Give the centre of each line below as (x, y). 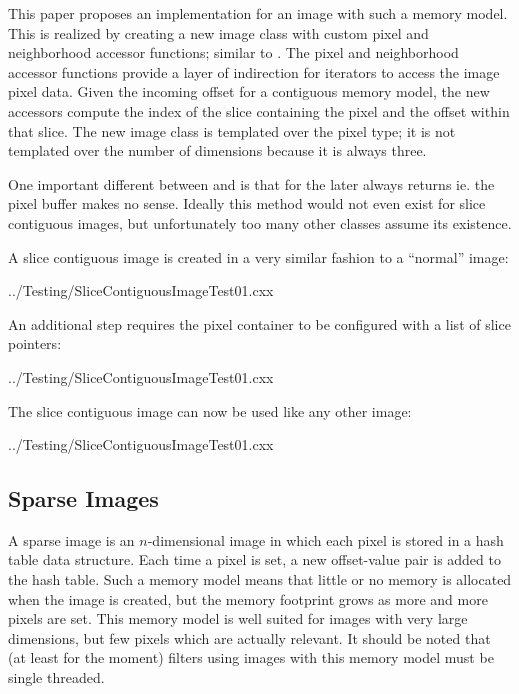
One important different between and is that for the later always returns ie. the (251, 183)
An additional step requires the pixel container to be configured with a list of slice (259, 323)
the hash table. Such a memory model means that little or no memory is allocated (260, 579)
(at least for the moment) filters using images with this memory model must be (251, 657)
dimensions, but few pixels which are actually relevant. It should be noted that (249, 637)
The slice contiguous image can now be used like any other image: (210, 410)
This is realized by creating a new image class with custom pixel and (218, 32)
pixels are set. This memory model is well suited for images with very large (238, 618)
